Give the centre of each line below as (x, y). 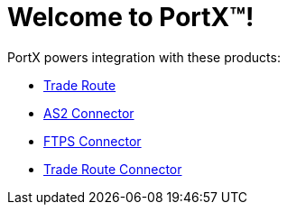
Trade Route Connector (113, 169)
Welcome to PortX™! (131, 17)
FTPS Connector (93, 141)
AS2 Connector (89, 113)
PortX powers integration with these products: (144, 57)
